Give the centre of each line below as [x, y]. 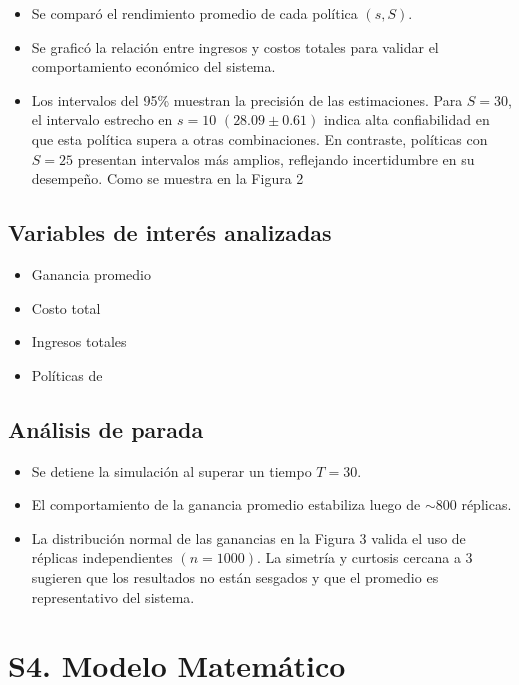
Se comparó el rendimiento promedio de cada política [194, 13]
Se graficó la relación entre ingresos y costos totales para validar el [235, 46]
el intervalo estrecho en [102, 119]
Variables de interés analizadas [170, 232]
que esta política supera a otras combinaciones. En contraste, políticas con [259, 138]
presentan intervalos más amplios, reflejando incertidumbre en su [276, 158]
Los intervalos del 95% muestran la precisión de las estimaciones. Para [247, 99]
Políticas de [67, 374]
